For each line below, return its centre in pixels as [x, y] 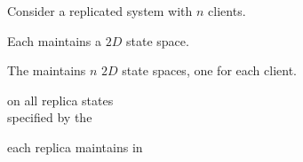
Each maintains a [55, 40]
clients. [227, 11]
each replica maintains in [75, 147]
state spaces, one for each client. [209, 70]
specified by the [50, 117]
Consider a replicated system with [100, 11]
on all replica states [60, 100]
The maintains [47, 70]
